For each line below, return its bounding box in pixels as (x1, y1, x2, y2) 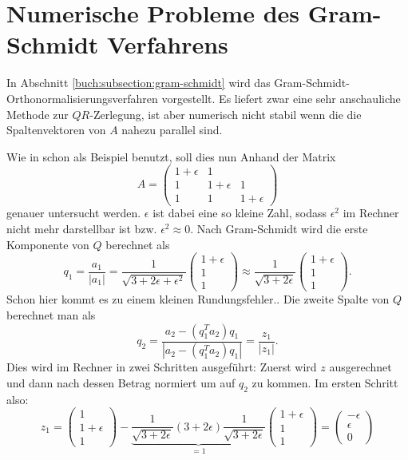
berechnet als (105, 236, 170, 252)
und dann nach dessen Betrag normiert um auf (6, 375, 236, 391)
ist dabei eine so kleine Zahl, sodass (153, 204, 327, 221)
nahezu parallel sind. (121, 121, 223, 138)
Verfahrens (107, 28, 228, 61)
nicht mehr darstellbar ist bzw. (6, 220, 157, 237)
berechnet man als (6, 306, 96, 323)
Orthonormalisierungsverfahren (6, 89, 158, 106)
